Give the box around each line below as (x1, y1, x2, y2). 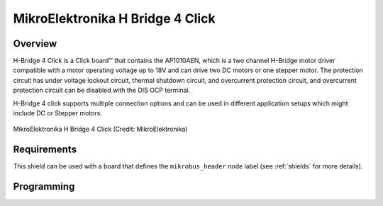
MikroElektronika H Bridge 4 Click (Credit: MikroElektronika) (13, 125, 188, 134)
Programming (13, 181, 75, 193)
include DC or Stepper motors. (13, 109, 103, 118)
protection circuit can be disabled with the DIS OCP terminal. (13, 86, 191, 95)
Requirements (13, 144, 77, 156)
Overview (13, 38, 57, 50)
